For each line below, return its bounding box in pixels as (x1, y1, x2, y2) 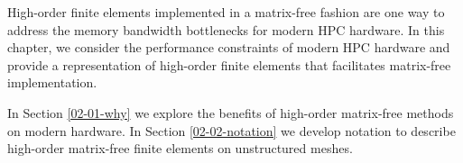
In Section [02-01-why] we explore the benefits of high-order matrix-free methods (7, 103, 454, 122)
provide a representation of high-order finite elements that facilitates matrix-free (7, 55, 451, 74)
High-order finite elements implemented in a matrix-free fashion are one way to (7, 3, 445, 21)
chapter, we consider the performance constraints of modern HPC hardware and (7, 38, 450, 57)
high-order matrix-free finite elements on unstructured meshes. (7, 139, 353, 158)
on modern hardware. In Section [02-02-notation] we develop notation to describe (7, 121, 456, 140)
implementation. (7, 73, 97, 92)
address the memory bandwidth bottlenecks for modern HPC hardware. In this (7, 20, 445, 39)
